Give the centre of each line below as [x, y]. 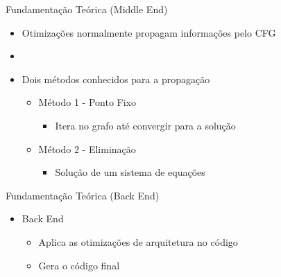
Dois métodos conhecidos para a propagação [116, 79]
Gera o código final [79, 265]
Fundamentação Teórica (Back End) [83, 195]
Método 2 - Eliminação [87, 149]
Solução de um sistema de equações [130, 172]
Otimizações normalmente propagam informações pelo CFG [149, 32]
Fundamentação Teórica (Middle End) [87, 9]
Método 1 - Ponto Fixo [87, 102]
